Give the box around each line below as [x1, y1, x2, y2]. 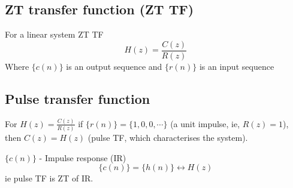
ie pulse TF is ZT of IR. [5, 172, 93, 184]
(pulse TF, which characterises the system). [87, 131, 248, 144]
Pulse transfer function [5, 89, 150, 107]
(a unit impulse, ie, [170, 117, 240, 130]
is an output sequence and [66, 60, 162, 72]
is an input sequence [199, 60, 274, 72]
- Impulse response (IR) [39, 151, 126, 164]
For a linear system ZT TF [5, 28, 104, 41]
